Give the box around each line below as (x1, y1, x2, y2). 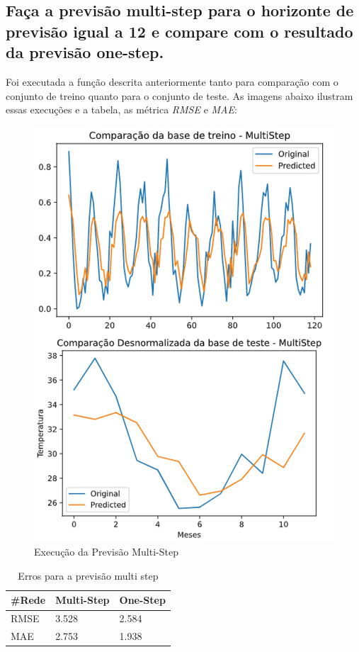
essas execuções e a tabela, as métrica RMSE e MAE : (6, 102, 237, 117)
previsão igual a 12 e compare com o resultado (6, 20, 353, 42)
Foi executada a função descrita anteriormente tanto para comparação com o (6, 74, 338, 89)
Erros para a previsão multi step (18, 568, 159, 583)
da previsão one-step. (6, 41, 164, 63)
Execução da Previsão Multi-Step (34, 544, 178, 559)
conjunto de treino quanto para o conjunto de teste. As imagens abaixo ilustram (6, 88, 353, 103)
